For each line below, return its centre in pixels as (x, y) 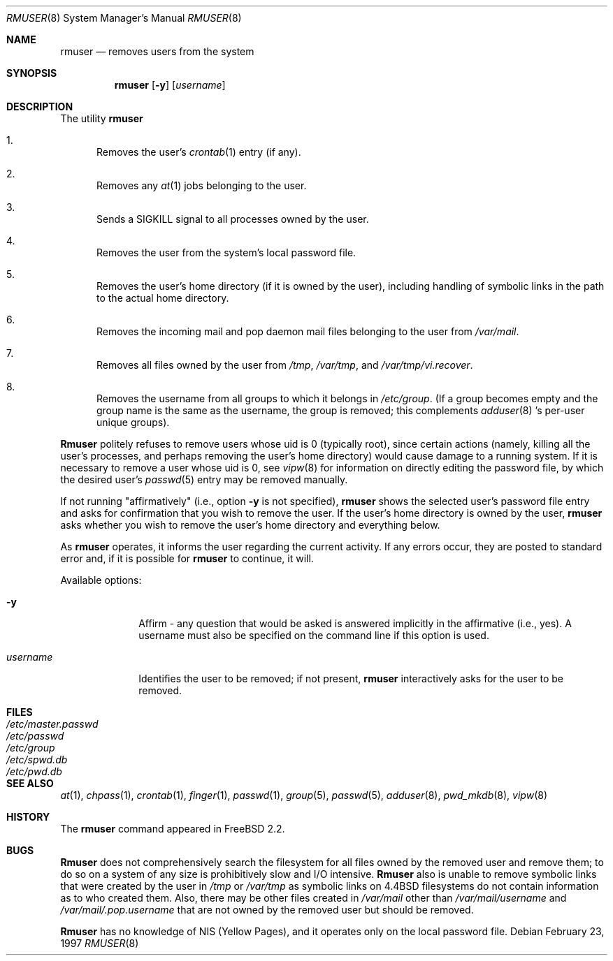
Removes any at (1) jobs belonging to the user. (202, 185)
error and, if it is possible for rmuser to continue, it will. (187, 558)
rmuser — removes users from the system (157, 51)
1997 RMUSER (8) (100, 943)
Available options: (101, 580)
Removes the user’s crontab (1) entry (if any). (199, 152)
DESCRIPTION (40, 107)
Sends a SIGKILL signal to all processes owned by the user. (233, 219)
